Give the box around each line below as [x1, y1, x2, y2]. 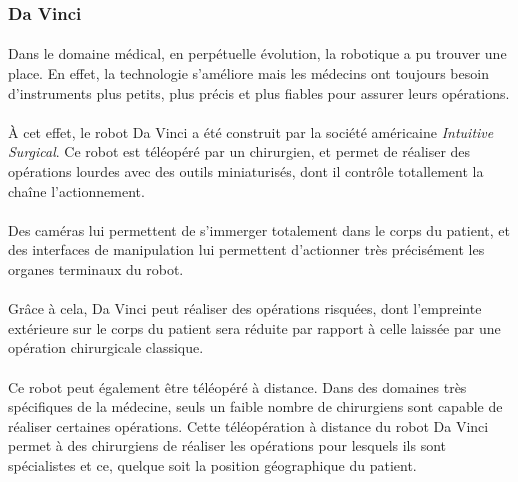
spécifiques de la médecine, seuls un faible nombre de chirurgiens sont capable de [8, 396, 503, 417]
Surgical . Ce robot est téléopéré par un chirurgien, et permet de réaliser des [8, 141, 471, 162]
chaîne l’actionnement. [8, 180, 145, 201]
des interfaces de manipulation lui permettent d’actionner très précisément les [8, 239, 485, 260]
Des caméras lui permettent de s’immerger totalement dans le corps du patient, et [8, 219, 510, 240]
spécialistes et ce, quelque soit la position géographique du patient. [8, 454, 417, 475]
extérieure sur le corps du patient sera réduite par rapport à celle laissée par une [8, 317, 501, 338]
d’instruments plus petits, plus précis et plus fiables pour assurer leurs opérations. [8, 82, 510, 103]
